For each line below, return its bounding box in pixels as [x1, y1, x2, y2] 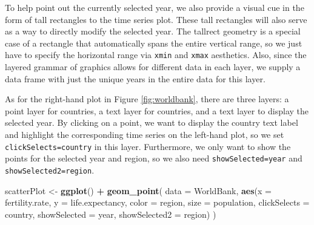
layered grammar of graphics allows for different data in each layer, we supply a [5, 60, 301, 73]
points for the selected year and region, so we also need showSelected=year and [5, 152, 302, 165]
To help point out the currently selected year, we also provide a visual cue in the [5, 1, 304, 13]
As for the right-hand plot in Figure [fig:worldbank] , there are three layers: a [5, 93, 289, 105]
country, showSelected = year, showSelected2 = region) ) [5, 207, 216, 220]
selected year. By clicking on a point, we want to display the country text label [5, 116, 298, 129]
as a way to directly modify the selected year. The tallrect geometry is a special [5, 25, 301, 37]
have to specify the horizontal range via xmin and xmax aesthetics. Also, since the [5, 48, 307, 61]
